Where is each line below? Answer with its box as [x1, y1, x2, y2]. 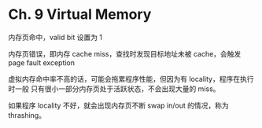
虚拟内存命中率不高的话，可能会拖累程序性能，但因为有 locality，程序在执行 [8, 74, 254, 83]
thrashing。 [8, 110, 46, 119]
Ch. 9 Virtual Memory [8, 5, 152, 24]
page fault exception [8, 57, 76, 68]
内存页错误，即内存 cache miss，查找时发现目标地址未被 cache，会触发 [8, 49, 242, 58]
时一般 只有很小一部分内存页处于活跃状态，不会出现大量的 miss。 [8, 84, 220, 93]
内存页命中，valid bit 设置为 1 [8, 32, 103, 42]
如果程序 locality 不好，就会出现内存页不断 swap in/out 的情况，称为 [8, 101, 230, 110]
